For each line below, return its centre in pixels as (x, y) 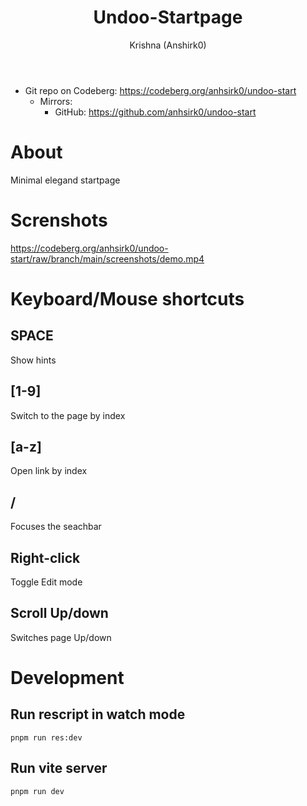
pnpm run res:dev (46, 737)
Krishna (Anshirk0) (168, 45)
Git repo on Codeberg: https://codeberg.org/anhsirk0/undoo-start (160, 90)
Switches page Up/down (61, 637)
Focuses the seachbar (56, 527)
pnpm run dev (37, 791)
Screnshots (59, 220)
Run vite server (59, 768)
